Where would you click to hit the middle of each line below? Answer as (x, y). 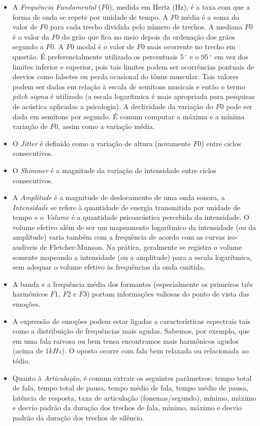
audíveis (25, 247)
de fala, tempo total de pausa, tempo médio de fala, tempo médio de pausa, (130, 388)
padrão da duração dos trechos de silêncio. (78, 417)
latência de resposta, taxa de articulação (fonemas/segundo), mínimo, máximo (134, 397)
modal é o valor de (105, 46)
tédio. (21, 361)
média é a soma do (210, 17)
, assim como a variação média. (106, 126)
